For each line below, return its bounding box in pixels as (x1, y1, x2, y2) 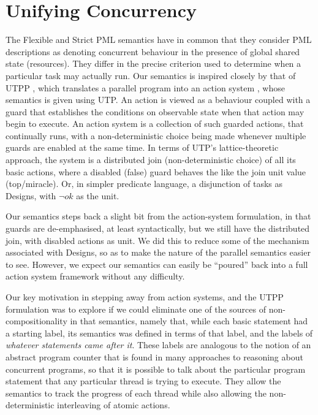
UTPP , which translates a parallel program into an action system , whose (6, 81, 285, 94)
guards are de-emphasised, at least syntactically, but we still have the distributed (6, 222, 310, 235)
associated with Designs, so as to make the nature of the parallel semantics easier (6, 246, 311, 259)
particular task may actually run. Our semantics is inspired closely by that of (6, 69, 296, 82)
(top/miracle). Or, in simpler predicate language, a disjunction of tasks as (6, 177, 283, 190)
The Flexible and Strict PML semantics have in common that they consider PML (6, 33, 312, 46)
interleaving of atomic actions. (57, 398, 170, 411)
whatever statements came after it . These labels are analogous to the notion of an (6, 338, 311, 351)
